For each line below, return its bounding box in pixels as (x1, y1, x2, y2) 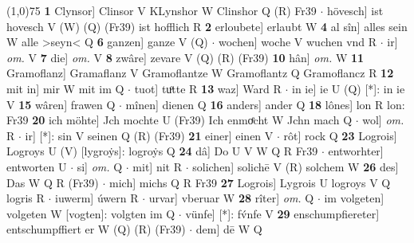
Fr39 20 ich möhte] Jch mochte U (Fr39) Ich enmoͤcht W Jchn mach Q (6, 112, 353, 128)
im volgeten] (324, 190, 384, 206)
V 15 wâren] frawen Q (6, 96, 116, 112)
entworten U (6, 158, 67, 174)
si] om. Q (77, 158, 123, 174)
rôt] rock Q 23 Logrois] (283, 127, 397, 143)
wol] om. (362, 112, 404, 128)
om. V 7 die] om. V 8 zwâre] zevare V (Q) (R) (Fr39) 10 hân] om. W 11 (6, 49, 365, 65)
